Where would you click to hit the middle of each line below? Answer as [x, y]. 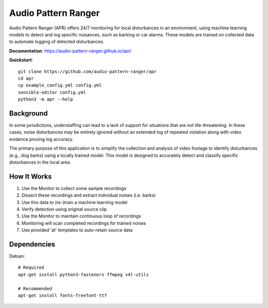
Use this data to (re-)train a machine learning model [74, 202]
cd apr [26, 78]
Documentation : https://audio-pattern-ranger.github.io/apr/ [70, 51]
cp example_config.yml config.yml [60, 85]
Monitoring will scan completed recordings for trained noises [84, 223]
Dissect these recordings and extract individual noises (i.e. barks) [89, 195]
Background [29, 113]
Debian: [17, 256]
